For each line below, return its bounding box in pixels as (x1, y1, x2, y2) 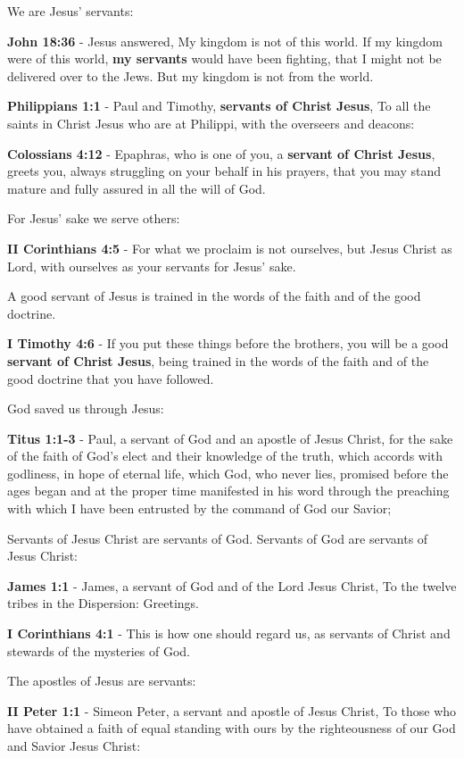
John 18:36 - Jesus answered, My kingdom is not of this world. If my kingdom (7, 31, 443, 50)
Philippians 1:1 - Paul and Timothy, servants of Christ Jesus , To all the (7, 96, 431, 115)
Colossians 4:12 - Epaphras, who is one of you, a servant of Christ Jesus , (7, 144, 435, 162)
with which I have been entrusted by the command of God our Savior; (7, 499, 392, 518)
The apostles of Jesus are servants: (7, 671, 196, 690)
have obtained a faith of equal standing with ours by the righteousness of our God (7, 719, 456, 737)
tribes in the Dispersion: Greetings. (7, 594, 200, 612)
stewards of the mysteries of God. (7, 641, 191, 660)
